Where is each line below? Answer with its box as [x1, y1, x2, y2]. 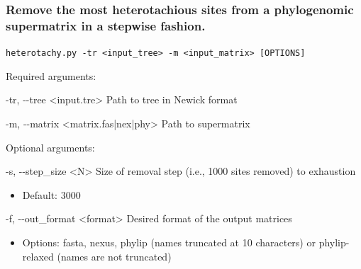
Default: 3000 [22, 187, 81, 202]
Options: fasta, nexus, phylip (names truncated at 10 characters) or [22, 234, 316, 249]
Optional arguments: [6, 139, 95, 154]
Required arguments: [6, 68, 96, 83]
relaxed [22, 248, 54, 263]
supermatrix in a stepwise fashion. [6, 16, 206, 34]
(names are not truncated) [57, 248, 172, 263]
